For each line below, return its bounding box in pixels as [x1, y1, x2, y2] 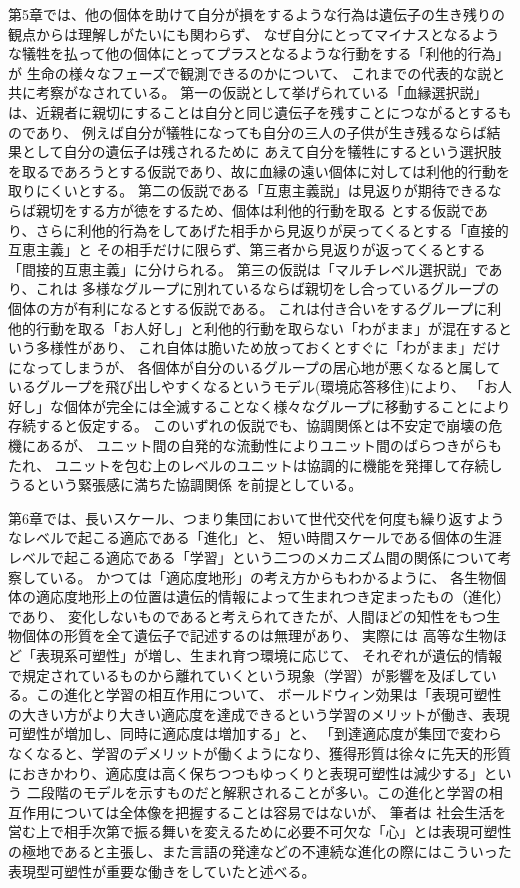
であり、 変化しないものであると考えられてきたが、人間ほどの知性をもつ [8, 605, 487, 626]
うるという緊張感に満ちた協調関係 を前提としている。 [8, 474, 363, 495]
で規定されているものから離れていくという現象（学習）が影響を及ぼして [8, 664, 483, 685]
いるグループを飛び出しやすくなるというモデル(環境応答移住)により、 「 [8, 376, 484, 397]
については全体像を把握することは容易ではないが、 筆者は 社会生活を [49, 801, 507, 822]
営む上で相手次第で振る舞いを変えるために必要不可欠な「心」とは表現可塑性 [8, 821, 512, 842]
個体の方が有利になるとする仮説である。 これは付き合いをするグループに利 [8, 297, 502, 318]
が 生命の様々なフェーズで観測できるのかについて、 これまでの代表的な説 [8, 62, 492, 83]
